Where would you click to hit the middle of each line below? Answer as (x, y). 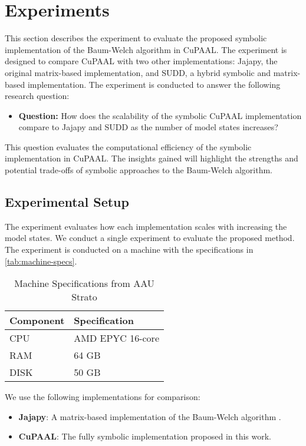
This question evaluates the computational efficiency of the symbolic (128, 146)
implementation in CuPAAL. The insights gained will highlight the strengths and (152, 158)
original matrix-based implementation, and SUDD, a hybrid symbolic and (138, 72)
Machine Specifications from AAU (84, 283)
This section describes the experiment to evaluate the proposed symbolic (136, 38)
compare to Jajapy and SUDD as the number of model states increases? (148, 127)
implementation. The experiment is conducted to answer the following (154, 84)
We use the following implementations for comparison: (103, 397)
